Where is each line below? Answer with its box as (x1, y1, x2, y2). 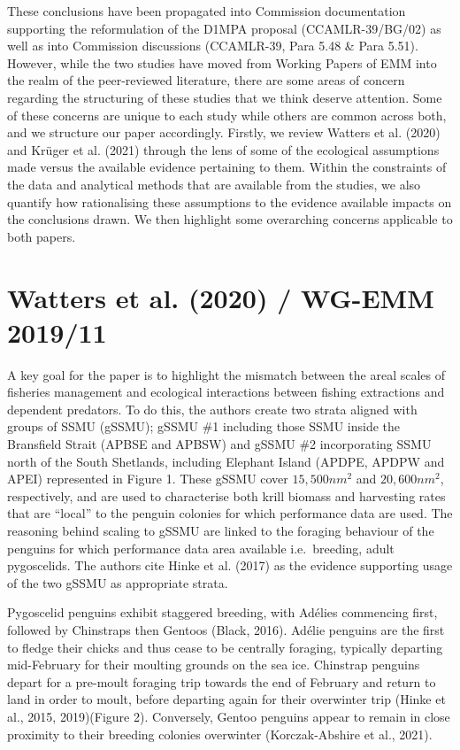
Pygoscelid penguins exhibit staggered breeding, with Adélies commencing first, (7, 603, 438, 622)
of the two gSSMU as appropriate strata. (7, 573, 228, 591)
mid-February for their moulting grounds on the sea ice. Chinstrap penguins (7, 655, 420, 674)
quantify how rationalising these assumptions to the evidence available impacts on (7, 192, 452, 211)
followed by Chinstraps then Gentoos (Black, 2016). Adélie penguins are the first (7, 620, 445, 638)
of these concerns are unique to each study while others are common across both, (7, 105, 447, 124)
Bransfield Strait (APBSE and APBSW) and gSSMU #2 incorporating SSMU (7, 435, 432, 452)
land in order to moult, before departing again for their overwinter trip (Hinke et (7, 690, 446, 708)
